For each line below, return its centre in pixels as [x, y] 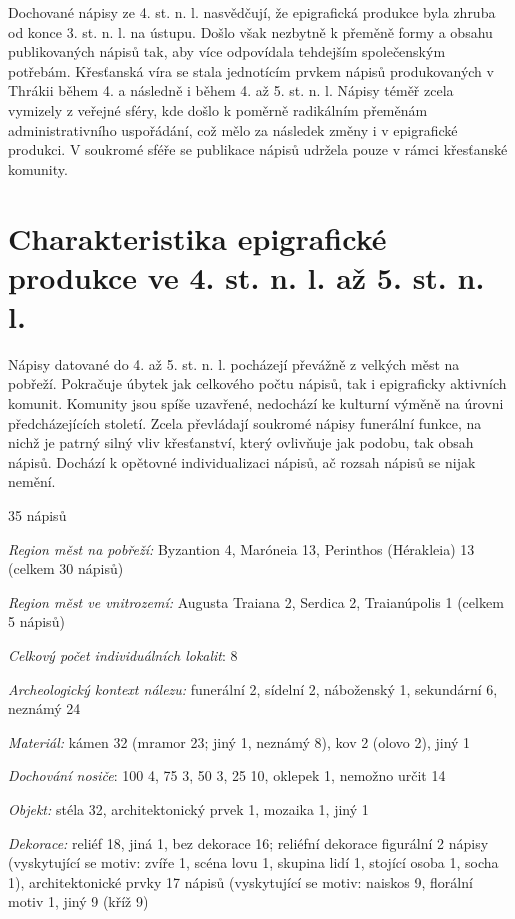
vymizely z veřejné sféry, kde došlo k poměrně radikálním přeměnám [218, 109]
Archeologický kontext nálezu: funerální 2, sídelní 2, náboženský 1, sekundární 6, [253, 688]
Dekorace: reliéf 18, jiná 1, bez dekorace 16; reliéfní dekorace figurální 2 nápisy [248, 842]
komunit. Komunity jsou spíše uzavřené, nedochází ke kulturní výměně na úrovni [256, 403]
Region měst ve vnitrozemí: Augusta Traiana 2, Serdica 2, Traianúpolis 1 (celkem [256, 601]
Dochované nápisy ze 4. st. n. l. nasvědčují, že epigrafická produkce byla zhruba [252, 12]
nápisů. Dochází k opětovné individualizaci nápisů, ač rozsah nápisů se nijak [242, 461]
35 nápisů [37, 515]
